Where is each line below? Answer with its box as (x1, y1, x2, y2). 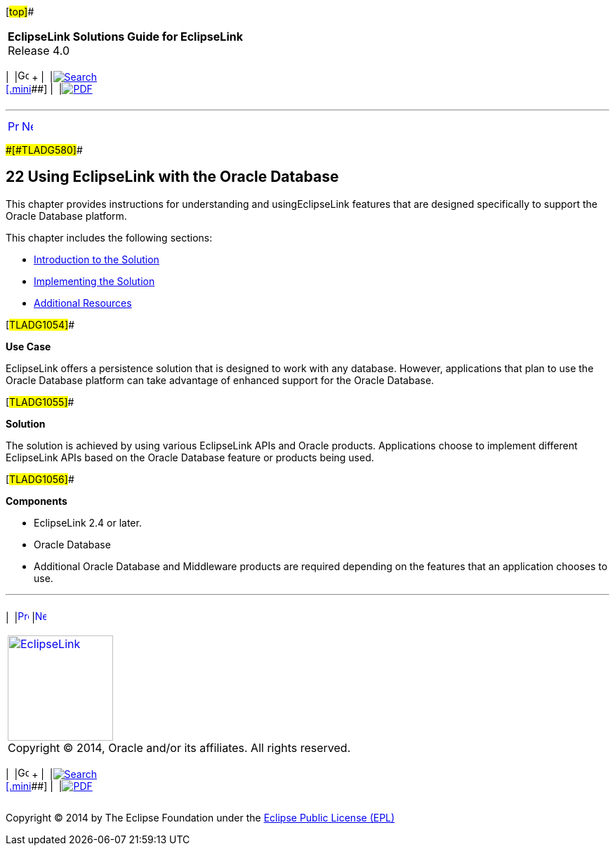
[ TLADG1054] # (6, 318, 75, 331)
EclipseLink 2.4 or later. (34, 516, 142, 529)
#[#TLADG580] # (6, 144, 83, 156)
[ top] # (6, 6, 34, 18)
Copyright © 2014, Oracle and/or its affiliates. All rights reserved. (8, 740, 351, 755)
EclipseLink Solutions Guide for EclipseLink (8, 29, 243, 44)
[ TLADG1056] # (6, 473, 74, 485)
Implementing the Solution (34, 275, 155, 287)
